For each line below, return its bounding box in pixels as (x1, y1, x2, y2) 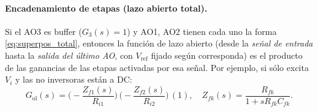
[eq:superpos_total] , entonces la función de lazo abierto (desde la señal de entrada (5, 37, 313, 50)
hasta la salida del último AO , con (5, 48, 133, 61)
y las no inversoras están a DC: (15, 73, 132, 86)
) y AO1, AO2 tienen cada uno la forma (127, 24, 277, 37)
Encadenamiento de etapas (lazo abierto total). (5, 1, 208, 14)
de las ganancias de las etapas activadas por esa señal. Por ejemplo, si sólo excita (5, 61, 309, 73)
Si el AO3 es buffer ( (5, 24, 82, 37)
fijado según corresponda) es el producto (151, 48, 303, 61)
